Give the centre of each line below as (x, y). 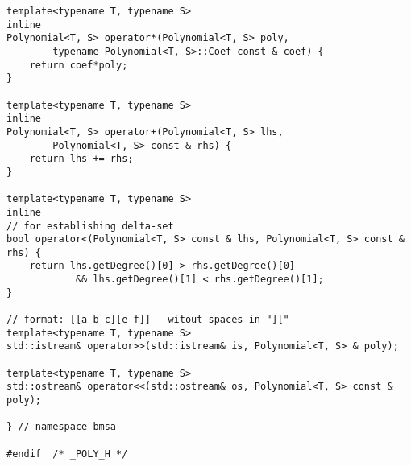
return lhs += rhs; (81, 159)
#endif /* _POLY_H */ (67, 454)
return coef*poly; (79, 65)
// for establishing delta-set (90, 226)
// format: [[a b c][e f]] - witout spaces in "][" (148, 320)
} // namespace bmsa (62, 427)
